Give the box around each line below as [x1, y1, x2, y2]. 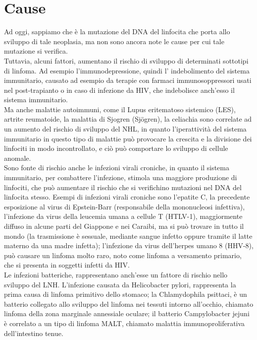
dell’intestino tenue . [4, 328, 63, 338]
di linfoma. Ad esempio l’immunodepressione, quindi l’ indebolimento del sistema [4, 65, 250, 75]
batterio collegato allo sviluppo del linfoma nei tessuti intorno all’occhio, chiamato [4, 298, 254, 309]
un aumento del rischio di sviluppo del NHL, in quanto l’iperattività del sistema [4, 124, 247, 134]
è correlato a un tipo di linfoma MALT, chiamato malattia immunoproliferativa [4, 318, 245, 328]
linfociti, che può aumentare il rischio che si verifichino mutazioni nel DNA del [4, 182, 242, 192]
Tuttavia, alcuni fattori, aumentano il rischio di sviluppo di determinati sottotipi [4, 55, 249, 66]
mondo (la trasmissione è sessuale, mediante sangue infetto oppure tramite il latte [4, 230, 253, 241]
